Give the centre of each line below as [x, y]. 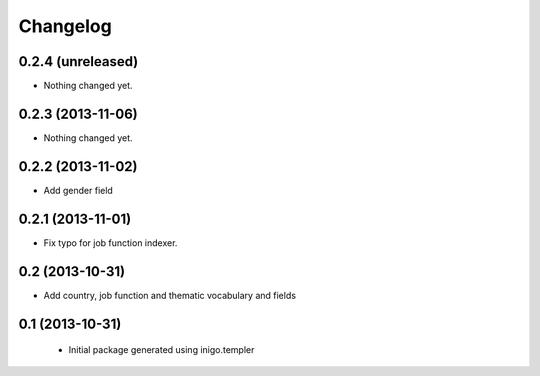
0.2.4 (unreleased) [78, 61]
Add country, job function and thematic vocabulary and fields [170, 295]
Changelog [65, 26]
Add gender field [78, 190]
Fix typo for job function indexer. [110, 242]
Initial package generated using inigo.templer [161, 350]
